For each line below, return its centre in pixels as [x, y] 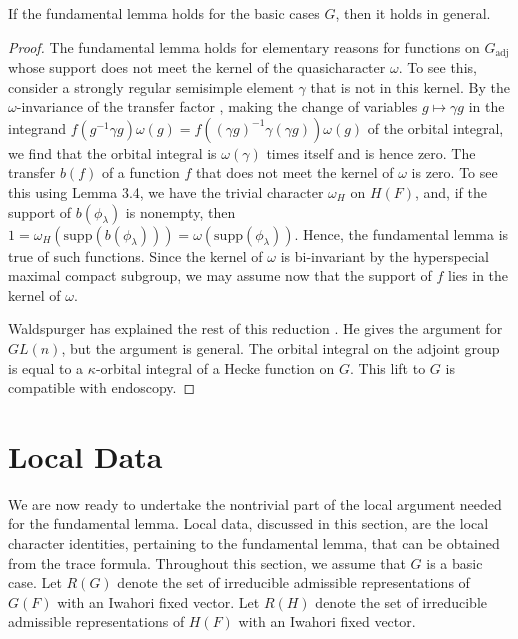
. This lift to [388, 367]
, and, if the [451, 192]
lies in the [478, 275]
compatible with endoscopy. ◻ [102, 387]
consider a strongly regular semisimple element [151, 86]
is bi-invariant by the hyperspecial [384, 255]
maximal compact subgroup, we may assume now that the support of [220, 275]
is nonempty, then [180, 211]
